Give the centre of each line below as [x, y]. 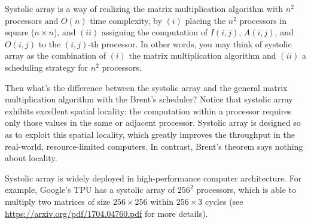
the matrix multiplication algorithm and [202, 55]
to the [50, 43]
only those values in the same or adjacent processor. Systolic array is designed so [153, 122]
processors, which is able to [246, 190]
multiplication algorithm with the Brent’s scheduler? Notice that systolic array [149, 99]
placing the [205, 20]
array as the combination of [55, 55]
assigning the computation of [155, 32]
